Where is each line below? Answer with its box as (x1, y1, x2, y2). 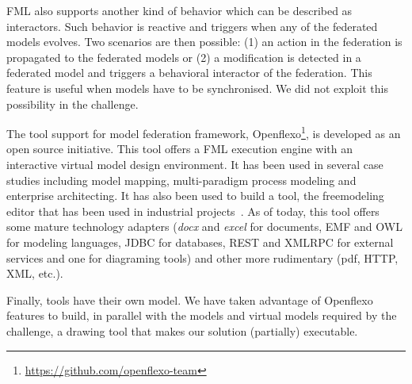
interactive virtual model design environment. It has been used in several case (6, 156, 383, 172)
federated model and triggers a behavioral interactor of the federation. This (6, 64, 372, 81)
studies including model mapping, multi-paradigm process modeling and (6, 171, 357, 188)
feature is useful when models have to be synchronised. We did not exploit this (6, 79, 388, 96)
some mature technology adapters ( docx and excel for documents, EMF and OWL (6, 218, 402, 235)
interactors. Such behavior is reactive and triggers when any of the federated (6, 17, 378, 34)
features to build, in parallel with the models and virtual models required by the (6, 307, 397, 324)
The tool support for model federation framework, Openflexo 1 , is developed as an (6, 123, 401, 141)
